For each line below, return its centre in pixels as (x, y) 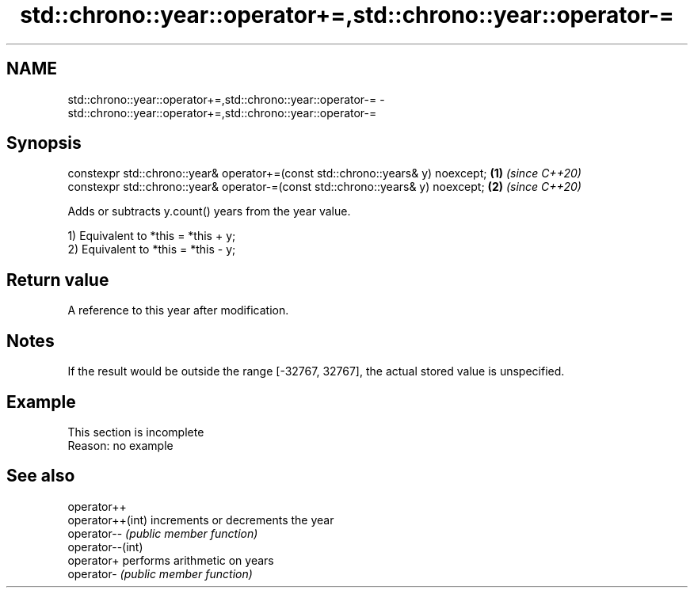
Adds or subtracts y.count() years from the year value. (209, 211)
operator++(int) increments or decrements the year (201, 520)
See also (41, 476)
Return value (58, 280)
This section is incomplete (136, 432)
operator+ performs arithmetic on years (171, 560)
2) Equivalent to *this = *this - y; (152, 249)
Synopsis (44, 143)
